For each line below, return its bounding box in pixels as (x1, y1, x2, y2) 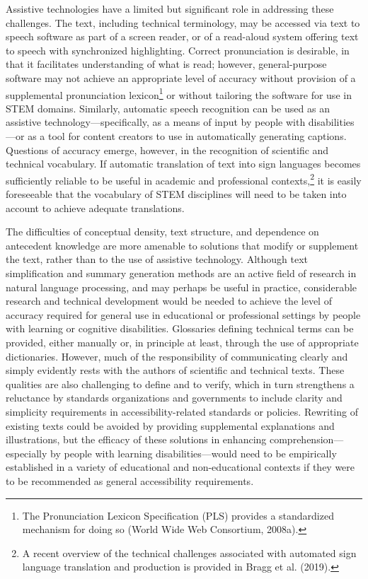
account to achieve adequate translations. (6, 200, 185, 215)
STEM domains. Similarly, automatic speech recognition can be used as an (6, 100, 330, 115)
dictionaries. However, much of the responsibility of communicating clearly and (6, 349, 348, 363)
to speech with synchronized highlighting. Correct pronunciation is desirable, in (6, 42, 350, 57)
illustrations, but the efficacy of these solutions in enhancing (6, 432, 267, 447)
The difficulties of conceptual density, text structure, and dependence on (6, 224, 319, 239)
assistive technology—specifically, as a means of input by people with (6, 115, 306, 129)
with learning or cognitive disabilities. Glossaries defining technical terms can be (6, 321, 354, 336)
